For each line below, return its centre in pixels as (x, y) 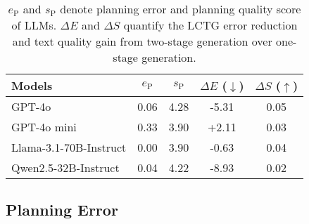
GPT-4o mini (44, 127)
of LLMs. (34, 25)
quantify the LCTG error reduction (210, 25)
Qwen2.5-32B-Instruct (65, 167)
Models (32, 85)
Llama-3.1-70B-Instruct (69, 147)
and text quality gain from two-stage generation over (142, 41)
